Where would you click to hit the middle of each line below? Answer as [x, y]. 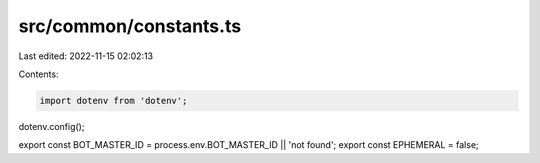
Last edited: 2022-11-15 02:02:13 [86, 56]
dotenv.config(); [51, 126]
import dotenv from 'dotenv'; [113, 100]
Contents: [38, 74]
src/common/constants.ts [130, 26]
